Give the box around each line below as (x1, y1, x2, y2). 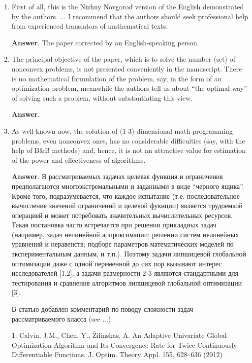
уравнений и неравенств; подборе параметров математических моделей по (11, 239, 234, 249)
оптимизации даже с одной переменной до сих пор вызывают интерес (11, 258, 222, 268)
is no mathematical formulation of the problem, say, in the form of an (11, 73, 222, 83)
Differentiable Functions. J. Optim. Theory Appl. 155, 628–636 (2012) (11, 349, 222, 360)
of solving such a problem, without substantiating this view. (11, 92, 192, 103)
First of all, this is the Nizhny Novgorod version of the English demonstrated (11, 1, 244, 11)
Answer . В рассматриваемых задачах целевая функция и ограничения (11, 171, 223, 181)
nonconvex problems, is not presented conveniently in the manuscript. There (11, 63, 242, 73)
